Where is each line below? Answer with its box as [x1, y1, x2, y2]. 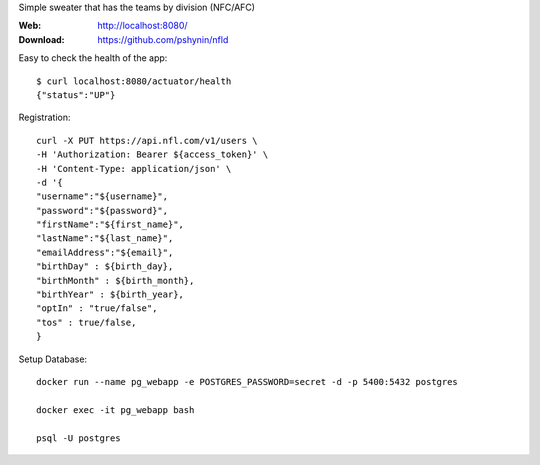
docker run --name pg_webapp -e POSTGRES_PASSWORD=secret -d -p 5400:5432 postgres [36, 376, 459, 387]
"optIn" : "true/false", [36, 303, 158, 314]
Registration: [18, 111, 71, 124]
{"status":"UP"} [36, 89, 116, 100]
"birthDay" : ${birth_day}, [36, 261, 174, 272]
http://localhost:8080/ [97, 20, 189, 32]
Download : [18, 33, 65, 45]
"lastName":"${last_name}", [36, 233, 174, 244]
